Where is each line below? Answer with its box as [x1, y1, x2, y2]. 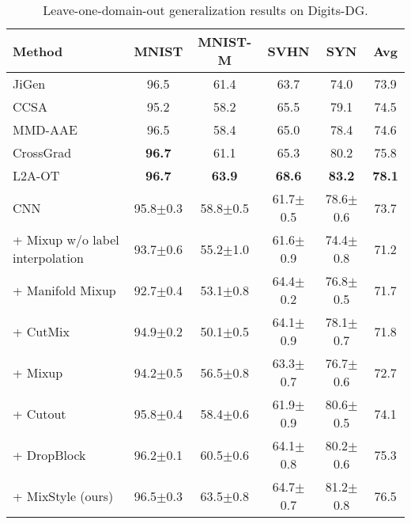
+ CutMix [13, 321, 70, 340]
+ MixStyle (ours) [13, 486, 114, 505]
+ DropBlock [13, 445, 86, 464]
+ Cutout [13, 404, 66, 423]
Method [13, 41, 63, 60]
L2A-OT [13, 166, 60, 184]
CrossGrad [13, 143, 72, 161]
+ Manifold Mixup [13, 280, 116, 299]
